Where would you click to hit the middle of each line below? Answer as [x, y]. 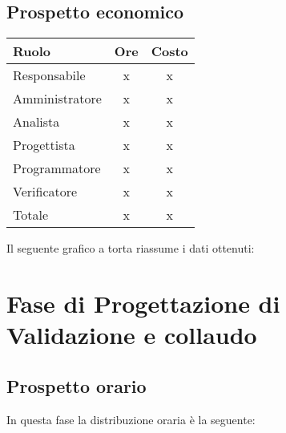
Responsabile [49, 75]
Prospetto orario [77, 385]
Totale [31, 215]
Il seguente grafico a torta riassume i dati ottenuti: [131, 248]
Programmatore [57, 168]
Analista [36, 122]
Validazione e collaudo [132, 335]
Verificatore [45, 192]
